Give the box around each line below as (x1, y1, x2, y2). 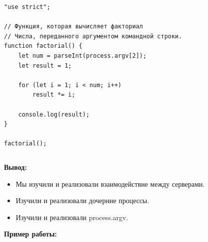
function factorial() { (4, 42, 83, 50)
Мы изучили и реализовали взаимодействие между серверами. (15, 178, 205, 189)
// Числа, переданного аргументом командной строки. (4, 32, 182, 40)
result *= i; (32, 91, 76, 99)
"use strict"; (4, 3, 51, 10)
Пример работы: (4, 229, 57, 239)
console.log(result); (18, 111, 90, 118)
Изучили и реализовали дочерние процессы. (15, 195, 149, 206)
